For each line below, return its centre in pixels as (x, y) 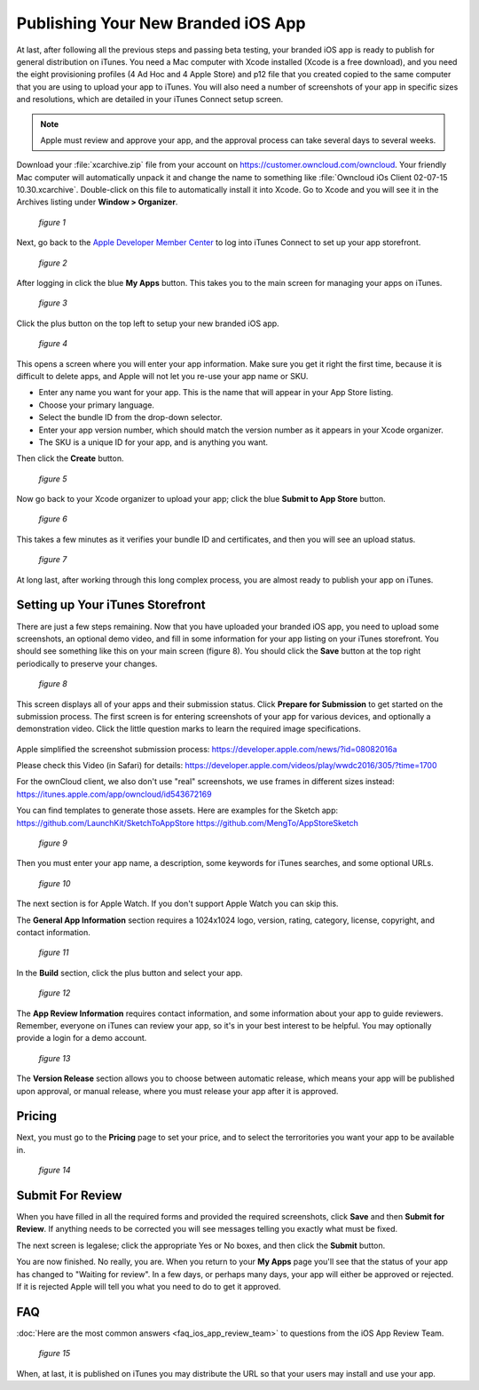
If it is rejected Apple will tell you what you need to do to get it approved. (149, 1287)
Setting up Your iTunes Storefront (111, 605)
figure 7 (53, 560)
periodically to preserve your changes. (87, 663)
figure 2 (53, 263)
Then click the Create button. (70, 458)
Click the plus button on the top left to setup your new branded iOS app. (148, 323)
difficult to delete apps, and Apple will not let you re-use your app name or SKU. (162, 376)
